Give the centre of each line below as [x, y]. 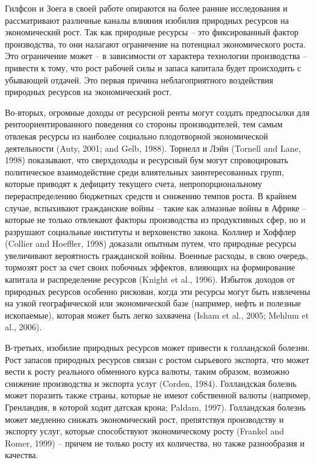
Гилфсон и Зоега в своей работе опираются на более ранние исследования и [146, 8]
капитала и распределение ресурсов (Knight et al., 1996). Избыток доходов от [150, 279]
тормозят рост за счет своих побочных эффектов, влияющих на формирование [150, 267]
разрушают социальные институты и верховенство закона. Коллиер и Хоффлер [151, 231]
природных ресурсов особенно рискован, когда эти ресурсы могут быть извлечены [158, 291]
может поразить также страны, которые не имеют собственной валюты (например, [158, 395]
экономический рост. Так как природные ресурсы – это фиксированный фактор [152, 32]
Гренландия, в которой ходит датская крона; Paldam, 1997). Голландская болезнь [155, 407]
